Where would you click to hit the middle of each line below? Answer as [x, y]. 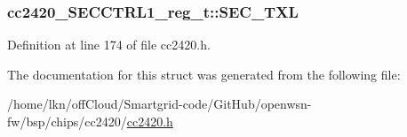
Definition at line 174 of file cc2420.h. [109, 45]
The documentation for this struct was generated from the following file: [204, 74]
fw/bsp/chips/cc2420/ [67, 121]
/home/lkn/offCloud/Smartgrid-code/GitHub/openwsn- [160, 104]
